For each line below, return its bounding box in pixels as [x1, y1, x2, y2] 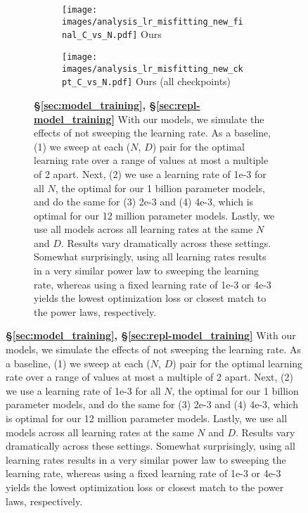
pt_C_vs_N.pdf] [62, 77, 133, 88]
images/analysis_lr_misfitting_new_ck [62, 63, 243, 74]
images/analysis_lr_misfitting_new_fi [62, 16, 243, 27]
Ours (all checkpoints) [135, 74, 231, 89]
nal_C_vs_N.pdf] [62, 30, 138, 41]
